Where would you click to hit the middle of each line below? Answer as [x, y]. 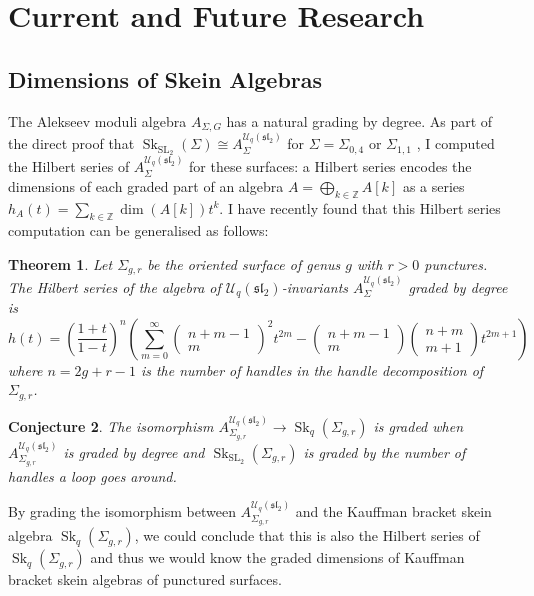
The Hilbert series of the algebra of [114, 286]
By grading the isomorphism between [122, 511]
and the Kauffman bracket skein [393, 511]
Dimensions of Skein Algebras [165, 78]
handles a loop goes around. [92, 475]
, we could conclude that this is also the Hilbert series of [307, 535]
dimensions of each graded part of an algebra [146, 185]
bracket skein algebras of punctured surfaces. [145, 579]
